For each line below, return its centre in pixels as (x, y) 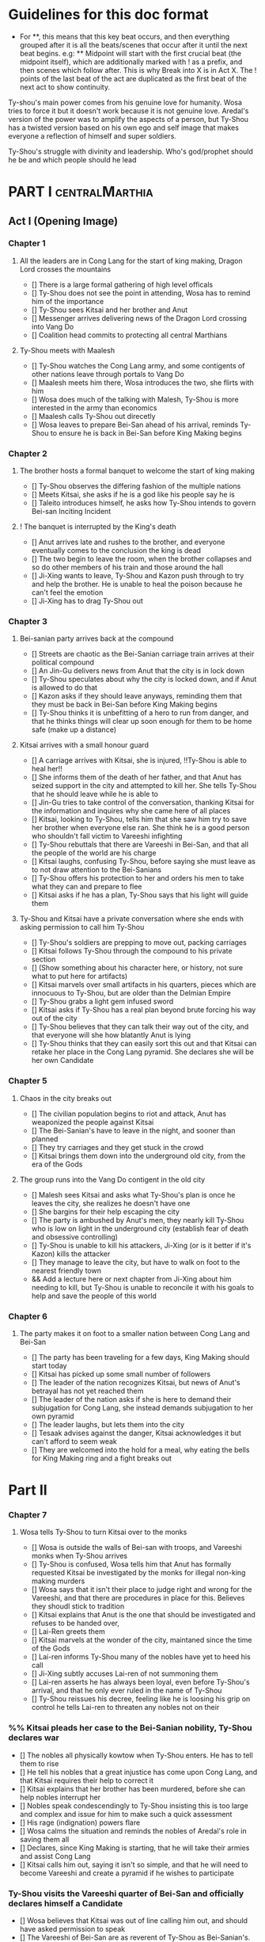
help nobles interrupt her (60, 1797)
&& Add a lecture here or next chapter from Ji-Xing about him (131, 1279)
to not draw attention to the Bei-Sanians (97, 870)
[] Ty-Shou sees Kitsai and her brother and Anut (110, 310)
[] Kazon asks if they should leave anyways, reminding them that (137, 696)
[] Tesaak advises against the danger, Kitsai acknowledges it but (136, 1433)
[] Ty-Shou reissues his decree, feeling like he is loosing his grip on (141, 1699)
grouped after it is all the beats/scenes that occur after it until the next (133, 44)
